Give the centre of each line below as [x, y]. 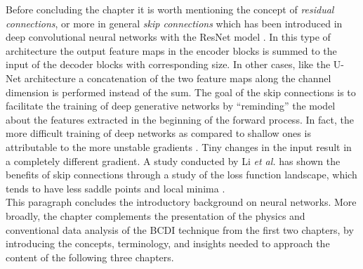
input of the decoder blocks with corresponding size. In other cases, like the [168, 64]
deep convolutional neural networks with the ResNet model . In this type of [168, 37]
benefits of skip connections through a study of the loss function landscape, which [181, 175]
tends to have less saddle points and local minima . [115, 188]
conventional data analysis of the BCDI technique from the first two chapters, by [180, 229]
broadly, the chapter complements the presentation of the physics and [156, 215]
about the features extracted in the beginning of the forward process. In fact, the [180, 119]
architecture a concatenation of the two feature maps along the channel [178, 78]
